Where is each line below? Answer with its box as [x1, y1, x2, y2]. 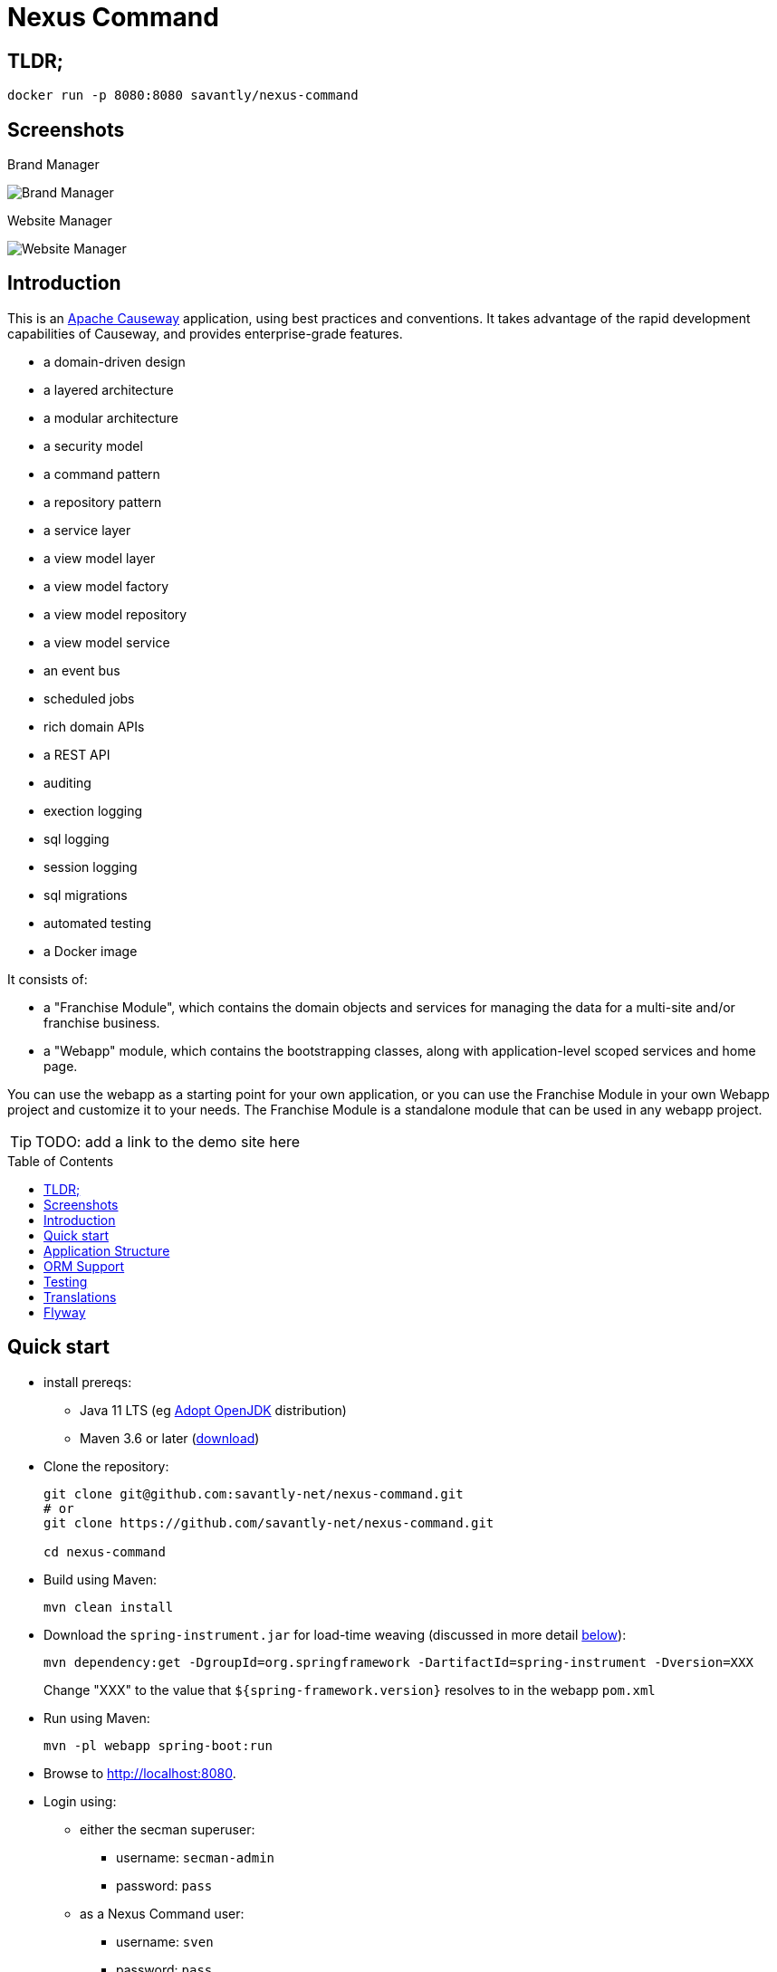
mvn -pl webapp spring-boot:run [43, 1737, 273, 1753]
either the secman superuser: [80, 1821, 255, 1837]
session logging [43, 858, 138, 875]
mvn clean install [43, 1599, 174, 1614]
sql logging [43, 830, 110, 847]
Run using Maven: [43, 1709, 150, 1726]
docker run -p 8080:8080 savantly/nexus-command [7, 88, 359, 103]
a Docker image [43, 943, 138, 959]
